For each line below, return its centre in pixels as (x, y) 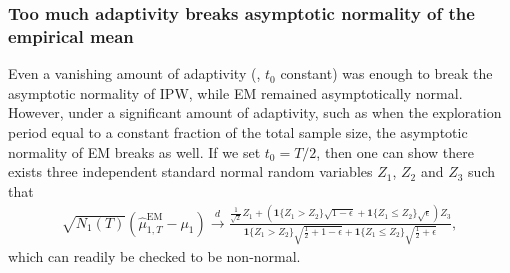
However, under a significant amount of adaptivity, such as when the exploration (255, 112)
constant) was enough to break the (386, 73)
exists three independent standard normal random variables (190, 171)
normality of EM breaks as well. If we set (134, 151)
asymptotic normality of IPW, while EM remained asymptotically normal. (235, 92)
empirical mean (71, 35)
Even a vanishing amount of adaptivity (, (134, 73)
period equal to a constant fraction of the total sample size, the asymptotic (238, 131)
